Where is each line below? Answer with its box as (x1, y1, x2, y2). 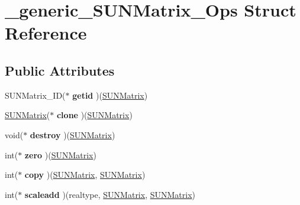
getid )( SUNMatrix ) (72, 89, 148, 101)
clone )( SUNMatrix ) (56, 109, 133, 121)
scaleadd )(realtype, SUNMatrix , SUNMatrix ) (24, 188, 196, 200)
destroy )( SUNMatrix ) (30, 128, 115, 141)
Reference (5, 21, 87, 45)
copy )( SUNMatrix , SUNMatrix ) (24, 168, 146, 181)
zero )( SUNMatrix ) (24, 148, 96, 161)
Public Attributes (5, 61, 115, 79)
